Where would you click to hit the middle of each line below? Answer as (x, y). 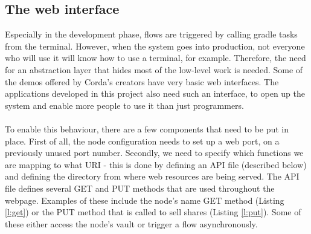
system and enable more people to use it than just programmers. (125, 105)
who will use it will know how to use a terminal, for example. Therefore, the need (155, 58)
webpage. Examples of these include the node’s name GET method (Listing (145, 200)
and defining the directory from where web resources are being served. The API (152, 176)
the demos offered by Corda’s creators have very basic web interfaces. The (142, 81)
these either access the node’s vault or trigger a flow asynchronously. (131, 223)
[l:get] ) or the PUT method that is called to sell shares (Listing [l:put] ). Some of (153, 212)
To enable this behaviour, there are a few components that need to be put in (147, 128)
